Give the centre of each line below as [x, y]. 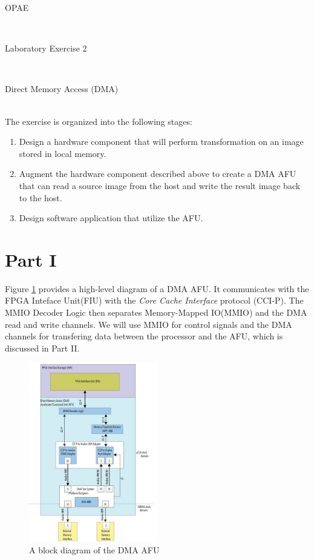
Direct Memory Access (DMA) [62, 89]
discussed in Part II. [42, 348]
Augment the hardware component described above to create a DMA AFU [158, 174]
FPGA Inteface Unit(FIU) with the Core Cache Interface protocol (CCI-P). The [154, 300]
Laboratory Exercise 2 [46, 48]
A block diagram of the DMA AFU [94, 550]
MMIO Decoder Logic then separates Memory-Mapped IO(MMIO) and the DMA [156, 312]
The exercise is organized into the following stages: [99, 121]
